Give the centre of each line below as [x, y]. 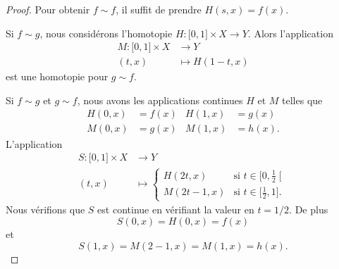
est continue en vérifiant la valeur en [176, 209]
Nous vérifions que [45, 209]
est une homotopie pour [57, 76]
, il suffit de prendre [159, 9]
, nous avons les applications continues [160, 100]
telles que [302, 100]
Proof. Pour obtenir [48, 9]
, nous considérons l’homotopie [106, 33]
